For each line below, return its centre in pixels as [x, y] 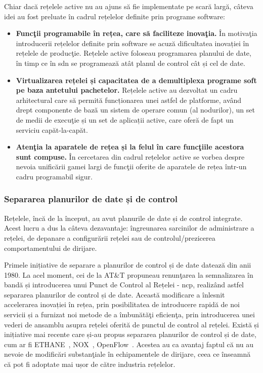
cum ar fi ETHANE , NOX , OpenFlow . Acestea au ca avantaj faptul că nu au [129, 344]
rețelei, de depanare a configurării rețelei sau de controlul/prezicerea [110, 237]
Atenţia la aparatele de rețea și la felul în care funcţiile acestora [130, 147]
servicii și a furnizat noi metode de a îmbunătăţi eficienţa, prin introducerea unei [129, 314]
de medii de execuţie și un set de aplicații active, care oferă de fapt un [125, 119]
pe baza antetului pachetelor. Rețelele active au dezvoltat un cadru [127, 90]
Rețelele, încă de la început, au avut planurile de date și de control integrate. [123, 218]
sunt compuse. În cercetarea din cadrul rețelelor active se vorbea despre [130, 156]
